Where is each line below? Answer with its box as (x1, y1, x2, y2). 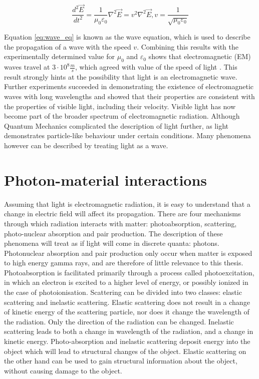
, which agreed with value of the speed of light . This (75, 62, 237, 72)
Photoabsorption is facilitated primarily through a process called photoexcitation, (4, 267, 254, 277)
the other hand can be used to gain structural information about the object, (4, 355, 237, 366)
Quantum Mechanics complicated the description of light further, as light (4, 120, 228, 131)
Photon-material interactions (4, 169, 207, 190)
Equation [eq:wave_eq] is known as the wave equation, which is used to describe (4, 32, 250, 42)
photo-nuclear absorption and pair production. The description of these (4, 228, 223, 238)
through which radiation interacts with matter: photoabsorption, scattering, (4, 218, 237, 228)
